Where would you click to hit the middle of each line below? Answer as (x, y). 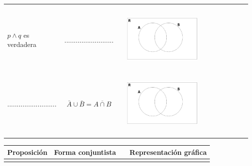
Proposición (27, 152)
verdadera (22, 44)
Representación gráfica (168, 152)
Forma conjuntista (85, 152)
